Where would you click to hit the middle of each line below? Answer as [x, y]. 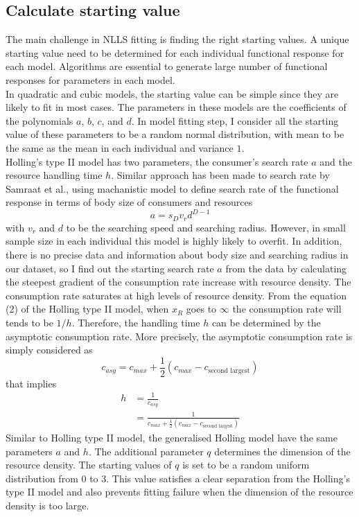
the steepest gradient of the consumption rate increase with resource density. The [178, 282]
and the [336, 161]
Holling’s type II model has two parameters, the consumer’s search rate [157, 161]
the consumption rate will [287, 309]
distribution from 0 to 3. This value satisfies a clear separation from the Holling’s [178, 478]
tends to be [29, 323]
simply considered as [49, 350]
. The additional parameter [146, 451]
